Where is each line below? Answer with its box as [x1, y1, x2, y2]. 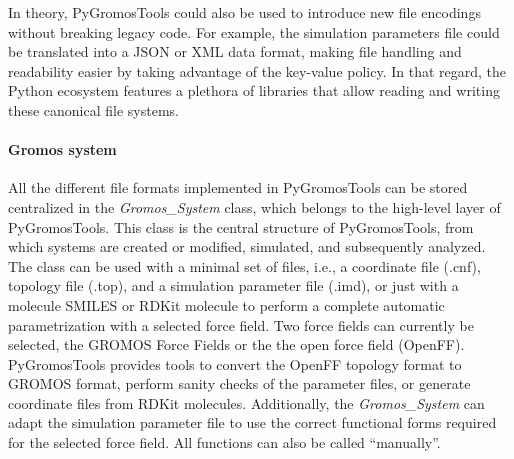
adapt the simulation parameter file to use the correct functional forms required [8, 412, 497, 433]
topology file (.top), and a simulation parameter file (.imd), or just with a [8, 275, 459, 296]
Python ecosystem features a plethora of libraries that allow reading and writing [8, 80, 500, 101]
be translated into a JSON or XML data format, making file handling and [8, 41, 462, 62]
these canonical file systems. [8, 99, 179, 120]
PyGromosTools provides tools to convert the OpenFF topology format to [8, 353, 462, 374]
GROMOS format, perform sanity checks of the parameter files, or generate [8, 373, 471, 394]
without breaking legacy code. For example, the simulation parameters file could [8, 21, 500, 42]
